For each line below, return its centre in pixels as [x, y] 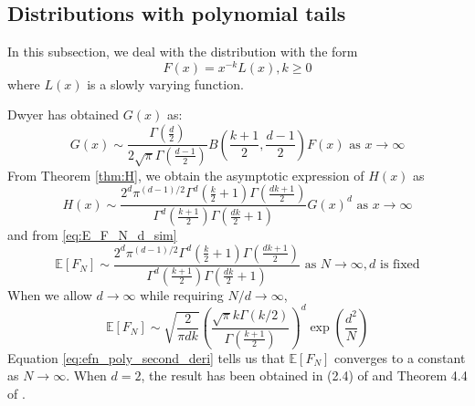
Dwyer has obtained [63, 115]
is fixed [400, 265]
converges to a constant [400, 357]
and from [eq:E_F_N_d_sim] [92, 235]
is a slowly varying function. [165, 83]
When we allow [50, 294]
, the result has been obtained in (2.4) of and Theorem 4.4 [304, 375]
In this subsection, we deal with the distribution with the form [183, 52]
